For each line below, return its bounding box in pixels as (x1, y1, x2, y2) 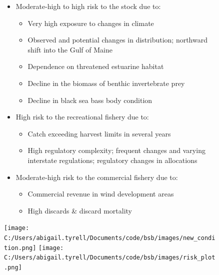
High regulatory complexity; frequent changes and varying (27, 145, 205, 155)
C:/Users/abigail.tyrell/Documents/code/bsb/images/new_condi (4, 234, 215, 241)
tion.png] (4, 244, 36, 251)
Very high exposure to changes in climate (27, 17, 154, 28)
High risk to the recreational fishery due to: (15, 111, 149, 122)
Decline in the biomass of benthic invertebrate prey (27, 77, 185, 88)
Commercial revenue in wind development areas (27, 188, 174, 199)
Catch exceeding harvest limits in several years (27, 128, 171, 138)
